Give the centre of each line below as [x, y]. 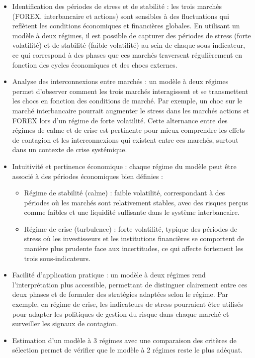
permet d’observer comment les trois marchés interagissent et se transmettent [130, 91]
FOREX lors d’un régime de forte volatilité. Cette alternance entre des [120, 120]
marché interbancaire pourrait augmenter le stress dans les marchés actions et [131, 110]
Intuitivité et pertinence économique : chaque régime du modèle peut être [124, 166]
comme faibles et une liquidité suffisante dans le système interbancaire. [132, 212]
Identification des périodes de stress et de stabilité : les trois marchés [117, 6]
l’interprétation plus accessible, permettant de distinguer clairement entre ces [130, 284]
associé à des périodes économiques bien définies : [87, 176]
